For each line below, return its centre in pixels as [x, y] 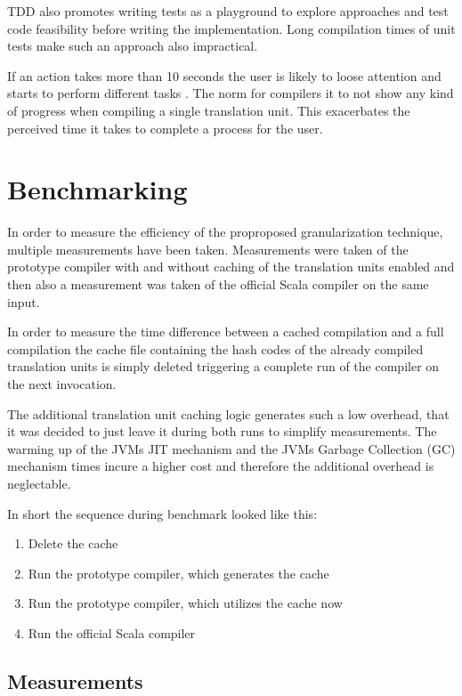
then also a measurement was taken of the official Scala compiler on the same [218, 284]
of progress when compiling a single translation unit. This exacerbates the [209, 110]
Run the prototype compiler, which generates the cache [178, 573]
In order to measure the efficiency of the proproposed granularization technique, [225, 232]
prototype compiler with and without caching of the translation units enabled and [231, 267]
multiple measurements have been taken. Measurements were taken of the [208, 249]
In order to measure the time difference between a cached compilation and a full [226, 332]
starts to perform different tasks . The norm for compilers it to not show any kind [231, 93]
